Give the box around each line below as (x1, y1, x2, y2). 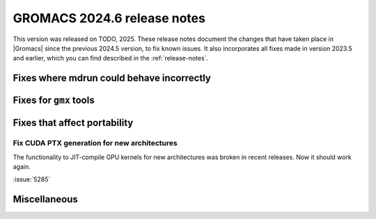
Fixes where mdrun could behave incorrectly (13, 72, 212, 84)
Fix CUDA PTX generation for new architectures (13, 138, 178, 148)
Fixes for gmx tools (13, 95, 95, 106)
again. (13, 162, 31, 170)
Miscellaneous (13, 193, 78, 205)
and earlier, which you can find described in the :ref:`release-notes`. (13, 54, 209, 63)
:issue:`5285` (13, 175, 51, 184)
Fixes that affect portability (13, 117, 134, 129)
